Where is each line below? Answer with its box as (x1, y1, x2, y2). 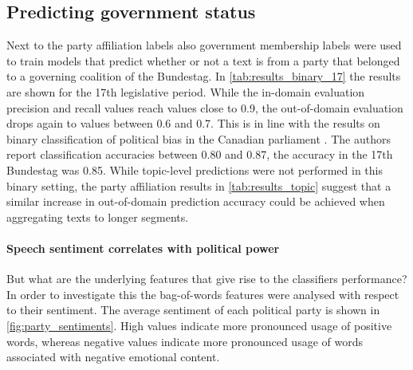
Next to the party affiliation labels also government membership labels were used (6, 37, 402, 53)
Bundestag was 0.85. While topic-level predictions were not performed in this (6, 161, 383, 178)
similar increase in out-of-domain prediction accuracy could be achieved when (6, 193, 385, 210)
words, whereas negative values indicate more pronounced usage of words (6, 333, 363, 349)
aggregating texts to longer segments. (6, 208, 189, 225)
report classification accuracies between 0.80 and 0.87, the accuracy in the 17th (6, 146, 393, 163)
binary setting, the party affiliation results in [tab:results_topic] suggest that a (6, 177, 391, 194)
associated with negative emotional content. (6, 348, 220, 365)
